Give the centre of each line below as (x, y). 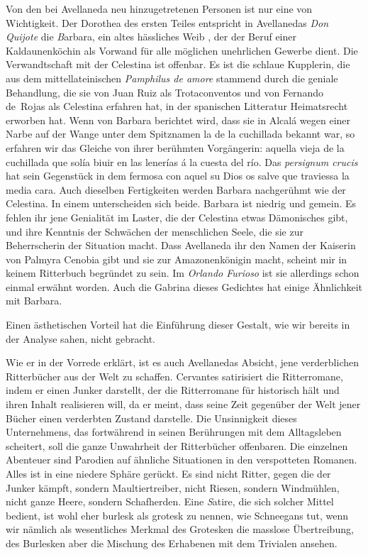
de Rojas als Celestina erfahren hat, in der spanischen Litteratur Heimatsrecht (177, 106)
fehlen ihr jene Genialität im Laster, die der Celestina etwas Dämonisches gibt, (177, 217)
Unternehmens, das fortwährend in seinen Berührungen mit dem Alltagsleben (174, 432)
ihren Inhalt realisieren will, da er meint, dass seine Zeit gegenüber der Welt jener (183, 404)
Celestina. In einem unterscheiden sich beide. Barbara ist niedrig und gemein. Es (181, 203)
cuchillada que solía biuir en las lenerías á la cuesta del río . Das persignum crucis (182, 161)
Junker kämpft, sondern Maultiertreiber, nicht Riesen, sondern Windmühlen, (173, 487)
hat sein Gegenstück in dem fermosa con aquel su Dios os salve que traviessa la (178, 176)
